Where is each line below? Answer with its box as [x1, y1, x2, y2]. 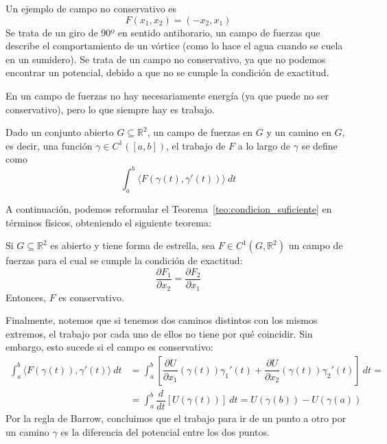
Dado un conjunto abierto [5, 125, 114, 139]
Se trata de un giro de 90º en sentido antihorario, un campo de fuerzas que [5, 25, 320, 39]
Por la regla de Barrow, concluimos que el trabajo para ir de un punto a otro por [5, 411, 347, 425]
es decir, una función [5, 138, 93, 152]
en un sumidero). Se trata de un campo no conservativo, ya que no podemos [5, 51, 326, 66]
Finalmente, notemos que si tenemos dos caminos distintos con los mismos [5, 313, 318, 327]
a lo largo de [237, 138, 291, 152]
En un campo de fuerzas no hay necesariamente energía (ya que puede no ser [5, 88, 329, 102]
